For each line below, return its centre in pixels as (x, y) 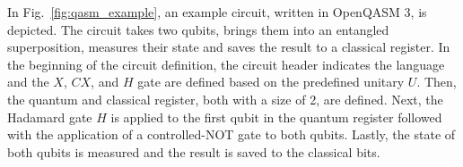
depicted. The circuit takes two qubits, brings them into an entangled (198, 29)
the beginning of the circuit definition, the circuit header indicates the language (226, 64)
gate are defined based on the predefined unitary (271, 82)
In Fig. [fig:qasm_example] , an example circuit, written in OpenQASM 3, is (217, 12)
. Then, (437, 82)
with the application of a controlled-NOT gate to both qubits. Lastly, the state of (231, 134)
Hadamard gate (50, 117)
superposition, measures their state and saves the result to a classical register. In (229, 47)
